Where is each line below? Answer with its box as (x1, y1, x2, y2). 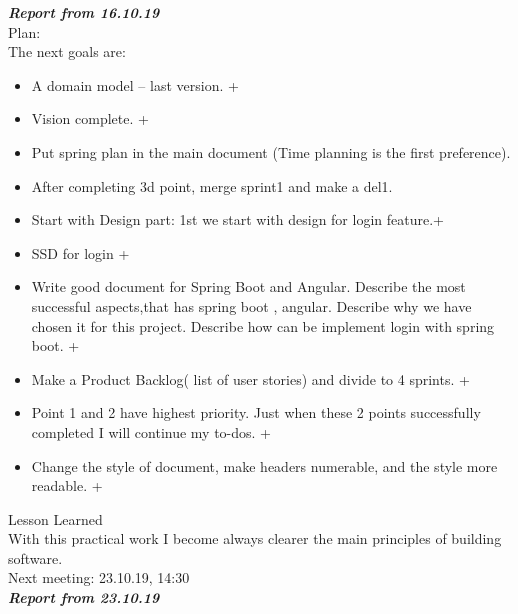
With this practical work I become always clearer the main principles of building (8, 528, 502, 549)
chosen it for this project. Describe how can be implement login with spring (31, 315, 495, 336)
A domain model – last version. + (31, 74, 239, 95)
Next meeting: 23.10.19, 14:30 (8, 567, 190, 588)
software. (8, 547, 63, 568)
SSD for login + (31, 242, 130, 263)
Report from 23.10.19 (8, 587, 160, 608)
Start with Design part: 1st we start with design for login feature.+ (31, 209, 444, 230)
